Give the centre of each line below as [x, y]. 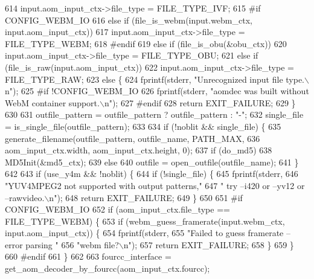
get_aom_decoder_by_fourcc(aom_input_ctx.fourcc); [107, 268]
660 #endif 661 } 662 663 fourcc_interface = [88, 256]
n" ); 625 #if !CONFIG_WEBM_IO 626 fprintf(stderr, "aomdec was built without [157, 91]
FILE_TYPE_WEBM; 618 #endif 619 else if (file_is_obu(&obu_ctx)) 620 [146, 43]
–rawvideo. [25, 197]
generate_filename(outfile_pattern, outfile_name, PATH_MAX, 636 [133, 138]
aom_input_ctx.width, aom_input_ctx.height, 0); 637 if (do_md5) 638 [139, 150]
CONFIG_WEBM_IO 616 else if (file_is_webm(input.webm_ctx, [129, 20]
